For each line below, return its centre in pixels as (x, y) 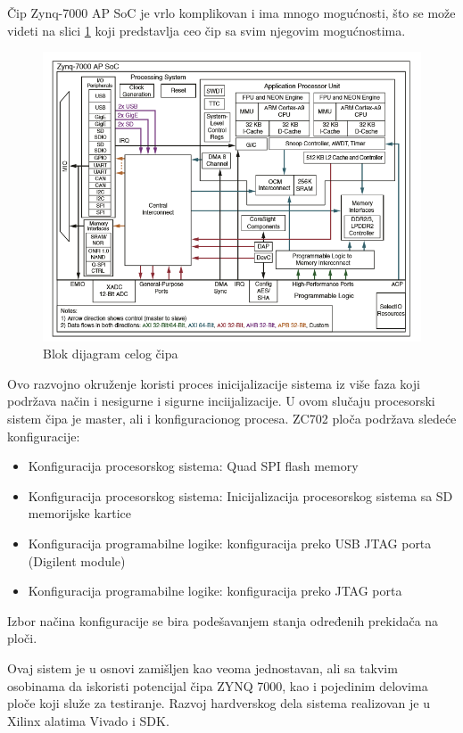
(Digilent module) (77, 560)
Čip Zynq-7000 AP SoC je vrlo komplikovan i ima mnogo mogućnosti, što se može (231, 12)
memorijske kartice (80, 513)
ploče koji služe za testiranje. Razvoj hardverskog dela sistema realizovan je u (219, 703)
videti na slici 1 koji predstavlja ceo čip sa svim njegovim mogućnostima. (207, 30)
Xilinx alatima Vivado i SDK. (88, 720)
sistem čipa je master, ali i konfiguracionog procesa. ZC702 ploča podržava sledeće (232, 418)
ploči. (22, 638)
